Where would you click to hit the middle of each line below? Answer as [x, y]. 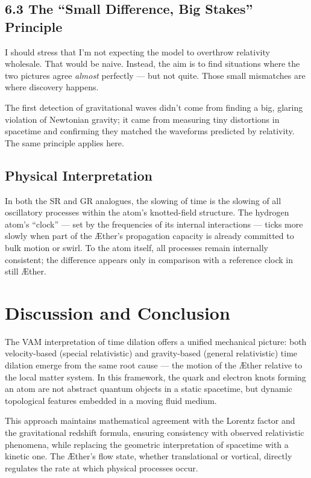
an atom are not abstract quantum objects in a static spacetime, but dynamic [149, 389]
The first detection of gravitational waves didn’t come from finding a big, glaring [154, 107]
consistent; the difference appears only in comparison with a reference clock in [149, 259]
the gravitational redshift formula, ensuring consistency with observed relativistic [155, 432]
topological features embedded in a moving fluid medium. [111, 400]
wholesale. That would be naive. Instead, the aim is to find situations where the [152, 64]
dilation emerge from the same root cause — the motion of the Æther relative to [154, 365]
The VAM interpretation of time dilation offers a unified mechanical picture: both [156, 341]
